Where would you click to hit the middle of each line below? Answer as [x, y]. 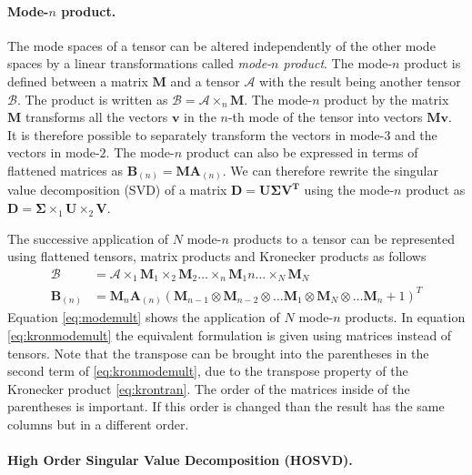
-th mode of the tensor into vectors [325, 117]
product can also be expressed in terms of [302, 152]
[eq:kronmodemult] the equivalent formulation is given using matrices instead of [230, 334]
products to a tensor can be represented [344, 238]
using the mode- [349, 190]
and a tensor [205, 81]
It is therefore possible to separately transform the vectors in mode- [196, 134]
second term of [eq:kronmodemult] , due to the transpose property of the [208, 371]
